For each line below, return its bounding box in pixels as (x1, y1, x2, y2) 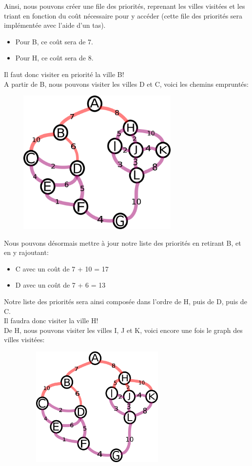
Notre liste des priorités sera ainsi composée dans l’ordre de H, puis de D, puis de (4, 296, 247, 306)
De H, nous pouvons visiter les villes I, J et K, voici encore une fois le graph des (4, 325, 243, 335)
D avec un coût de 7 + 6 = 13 (15, 280, 106, 290)
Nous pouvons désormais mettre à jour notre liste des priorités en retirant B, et (4, 237, 241, 248)
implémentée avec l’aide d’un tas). (4, 20, 106, 30)
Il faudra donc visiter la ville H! (4, 315, 98, 326)
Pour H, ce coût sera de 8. (15, 53, 94, 63)
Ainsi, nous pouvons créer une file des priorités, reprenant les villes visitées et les (4, 1, 245, 11)
